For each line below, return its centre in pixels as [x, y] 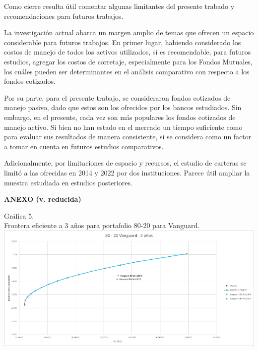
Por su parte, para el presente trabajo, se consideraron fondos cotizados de [117, 97]
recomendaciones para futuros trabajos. [64, 16]
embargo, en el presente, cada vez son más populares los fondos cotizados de [120, 117]
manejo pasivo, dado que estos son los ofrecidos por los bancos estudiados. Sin [123, 107]
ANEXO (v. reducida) [43, 199]
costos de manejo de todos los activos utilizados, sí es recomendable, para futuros [128, 52]
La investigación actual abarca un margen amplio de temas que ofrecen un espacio [129, 32]
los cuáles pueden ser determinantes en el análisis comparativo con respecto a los [127, 71]
